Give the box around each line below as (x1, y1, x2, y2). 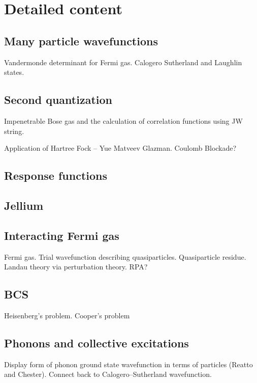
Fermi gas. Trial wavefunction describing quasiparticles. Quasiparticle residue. (4, 251, 246, 262)
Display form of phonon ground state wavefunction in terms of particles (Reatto (4, 359, 253, 369)
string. (4, 125, 24, 136)
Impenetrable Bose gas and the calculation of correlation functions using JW (4, 115, 243, 126)
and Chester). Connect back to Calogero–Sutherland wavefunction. (4, 369, 212, 379)
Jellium (4, 197, 44, 213)
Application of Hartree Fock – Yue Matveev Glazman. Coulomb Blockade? (4, 143, 237, 153)
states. (4, 67, 24, 77)
